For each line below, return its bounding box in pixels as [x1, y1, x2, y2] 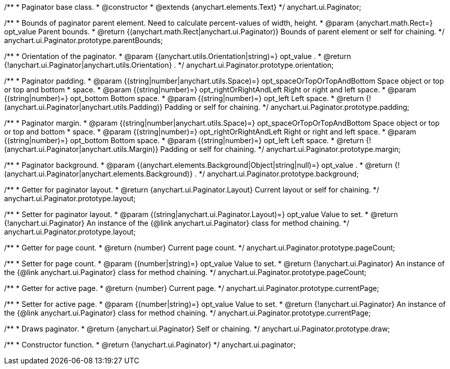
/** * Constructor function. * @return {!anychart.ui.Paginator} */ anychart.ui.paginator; [4, 340, 296, 349]
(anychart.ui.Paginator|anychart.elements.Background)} [4, 169, 193, 178]
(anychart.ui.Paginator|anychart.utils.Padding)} [4, 103, 163, 111]
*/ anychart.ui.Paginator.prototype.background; [199, 169, 359, 178]
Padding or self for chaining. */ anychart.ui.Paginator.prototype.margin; [160, 145, 401, 153]
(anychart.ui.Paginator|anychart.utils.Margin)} [4, 145, 159, 153]
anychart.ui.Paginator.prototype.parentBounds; [4, 36, 163, 45]
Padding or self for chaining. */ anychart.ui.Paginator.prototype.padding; [164, 103, 409, 111]
